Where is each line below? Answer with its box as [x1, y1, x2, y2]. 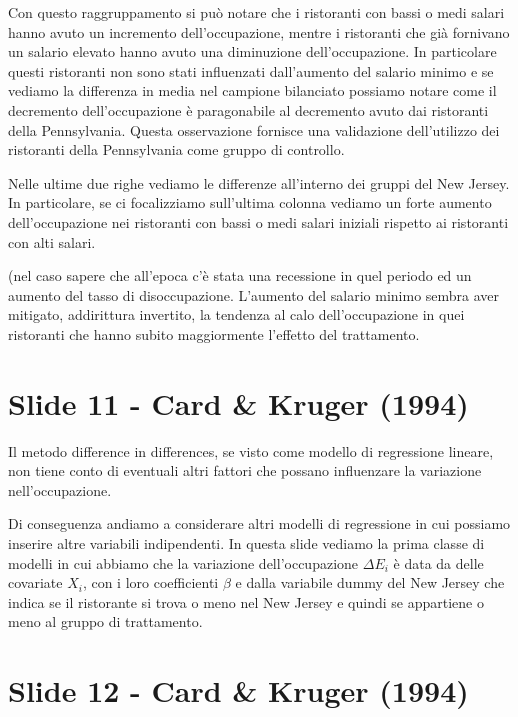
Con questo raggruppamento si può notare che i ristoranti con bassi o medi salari [8, 2, 505, 22]
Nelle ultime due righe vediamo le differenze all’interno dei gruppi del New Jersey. [8, 172, 510, 193]
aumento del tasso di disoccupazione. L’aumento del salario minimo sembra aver [8, 284, 500, 305]
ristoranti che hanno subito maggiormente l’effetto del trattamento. [8, 323, 420, 344]
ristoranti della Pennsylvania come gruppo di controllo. [8, 139, 345, 160]
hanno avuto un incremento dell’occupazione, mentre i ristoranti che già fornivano [8, 21, 510, 42]
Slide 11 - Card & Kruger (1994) [8, 382, 469, 423]
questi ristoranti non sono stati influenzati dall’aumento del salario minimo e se [8, 60, 494, 81]
